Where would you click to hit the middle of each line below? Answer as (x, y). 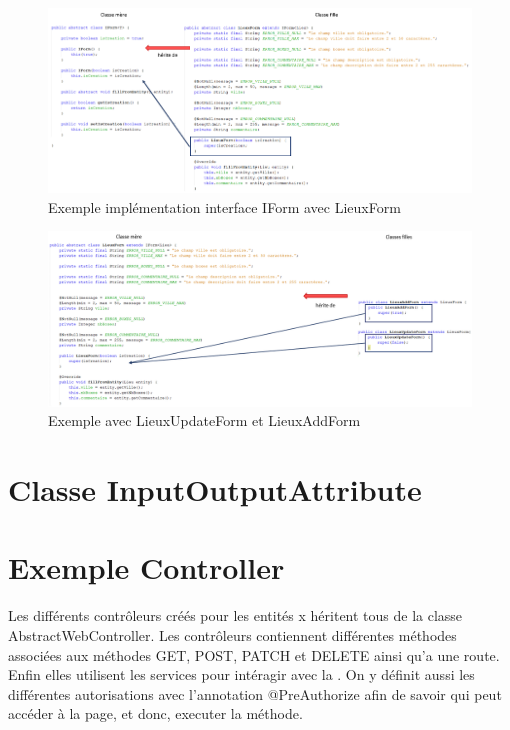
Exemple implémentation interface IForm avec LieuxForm (224, 206)
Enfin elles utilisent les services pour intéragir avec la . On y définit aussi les (241, 674)
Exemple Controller (146, 567)
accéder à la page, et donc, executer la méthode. (155, 713)
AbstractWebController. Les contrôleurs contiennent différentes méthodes (232, 635)
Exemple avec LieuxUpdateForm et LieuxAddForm (204, 420)
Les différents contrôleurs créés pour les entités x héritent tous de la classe (235, 615)
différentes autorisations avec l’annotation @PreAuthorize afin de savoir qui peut (255, 693)
